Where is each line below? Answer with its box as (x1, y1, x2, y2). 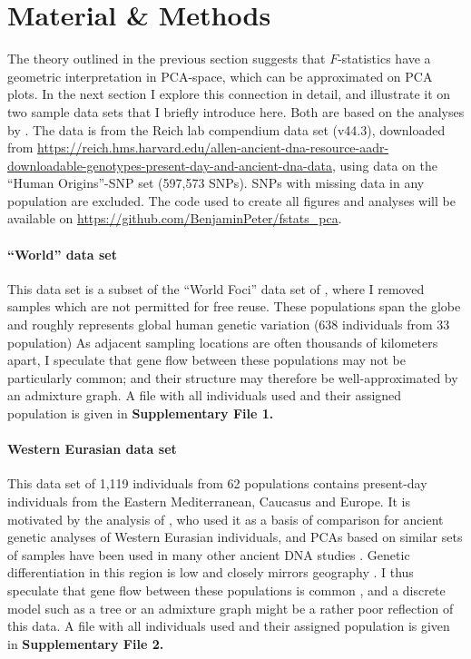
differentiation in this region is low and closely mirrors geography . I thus (7, 563, 414, 582)
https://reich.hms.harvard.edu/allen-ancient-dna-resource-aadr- (37, 138, 389, 157)
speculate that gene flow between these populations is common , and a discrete (7, 580, 446, 599)
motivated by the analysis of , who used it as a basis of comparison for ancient (7, 509, 444, 528)
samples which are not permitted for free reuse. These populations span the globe (7, 297, 461, 316)
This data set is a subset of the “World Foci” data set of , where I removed (7, 279, 425, 298)
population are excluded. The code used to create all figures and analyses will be (7, 191, 456, 210)
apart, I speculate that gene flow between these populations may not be (7, 350, 406, 369)
